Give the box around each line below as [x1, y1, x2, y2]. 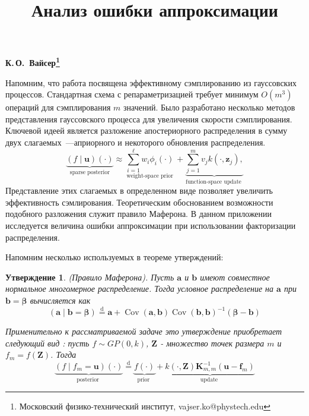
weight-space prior [126, 173, 173, 179]
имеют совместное [200, 270, 270, 283]
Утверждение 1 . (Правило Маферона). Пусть [5, 270, 174, 283]
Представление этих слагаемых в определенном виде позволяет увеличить [5, 184, 273, 197]
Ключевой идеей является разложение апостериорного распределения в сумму [5, 124, 288, 137]
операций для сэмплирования [5, 101, 111, 114]
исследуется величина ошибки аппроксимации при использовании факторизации [5, 219, 296, 231]
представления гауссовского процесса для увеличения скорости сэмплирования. [5, 112, 292, 125]
